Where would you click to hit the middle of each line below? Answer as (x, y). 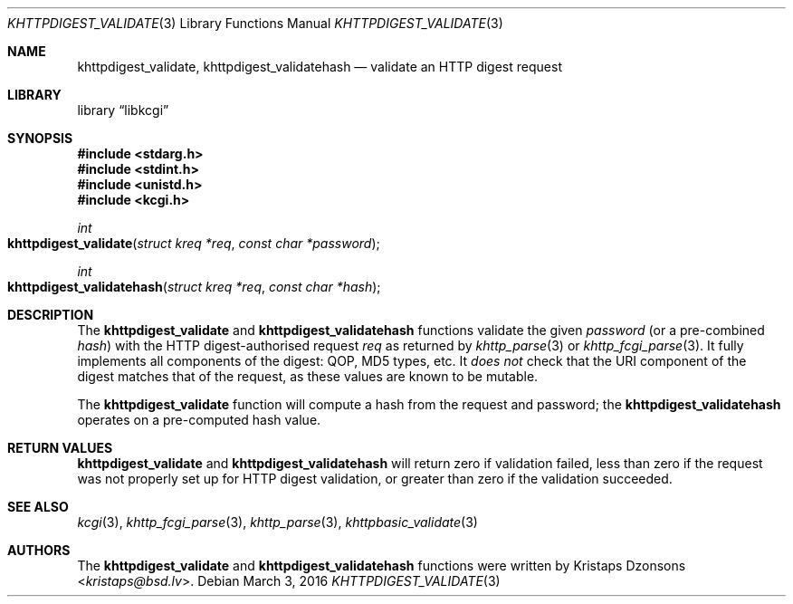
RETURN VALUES (60, 448)
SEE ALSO (38, 507)
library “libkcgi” (123, 110)
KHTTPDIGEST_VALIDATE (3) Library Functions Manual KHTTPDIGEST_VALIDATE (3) (255, 23)
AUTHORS (39, 550)
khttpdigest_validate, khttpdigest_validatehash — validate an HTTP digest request (320, 67)
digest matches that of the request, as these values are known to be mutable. (308, 376)
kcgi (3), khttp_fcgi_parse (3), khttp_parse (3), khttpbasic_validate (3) (277, 522)
